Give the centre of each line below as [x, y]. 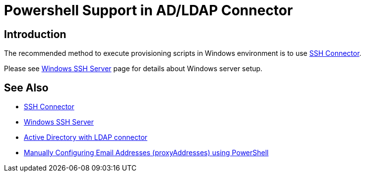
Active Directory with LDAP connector [86, 137]
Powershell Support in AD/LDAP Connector [149, 10]
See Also [26, 88]
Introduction [35, 34]
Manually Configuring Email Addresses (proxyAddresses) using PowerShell [146, 153]
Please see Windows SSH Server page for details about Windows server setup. [133, 69]
